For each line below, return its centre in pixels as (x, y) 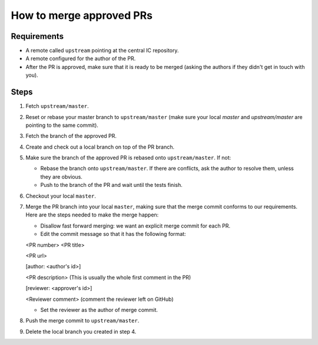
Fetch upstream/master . (57, 106)
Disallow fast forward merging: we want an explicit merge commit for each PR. (135, 226)
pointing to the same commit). (62, 125)
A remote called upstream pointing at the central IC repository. (102, 51)
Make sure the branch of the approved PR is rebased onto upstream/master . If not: (128, 158)
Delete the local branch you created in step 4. (81, 331)
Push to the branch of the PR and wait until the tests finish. (111, 185)
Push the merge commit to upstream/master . (82, 321)
